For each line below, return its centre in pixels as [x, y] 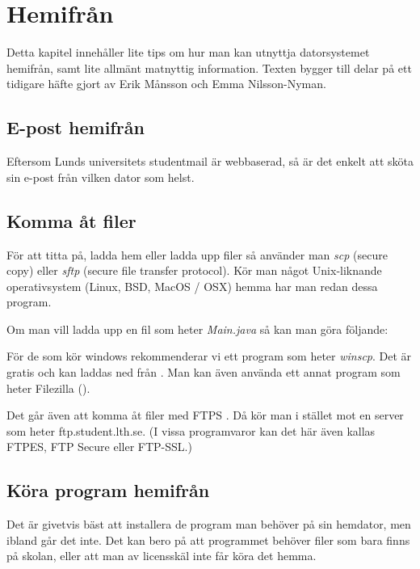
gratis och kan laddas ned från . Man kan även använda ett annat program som [204, 372]
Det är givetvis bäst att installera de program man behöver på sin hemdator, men [209, 524]
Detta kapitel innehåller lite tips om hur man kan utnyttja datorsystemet [188, 52]
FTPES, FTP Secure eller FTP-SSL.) [99, 447]
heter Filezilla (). [48, 388]
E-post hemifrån [76, 127]
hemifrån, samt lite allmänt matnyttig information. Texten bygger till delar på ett [209, 67]
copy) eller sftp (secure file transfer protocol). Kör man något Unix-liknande [194, 270]
